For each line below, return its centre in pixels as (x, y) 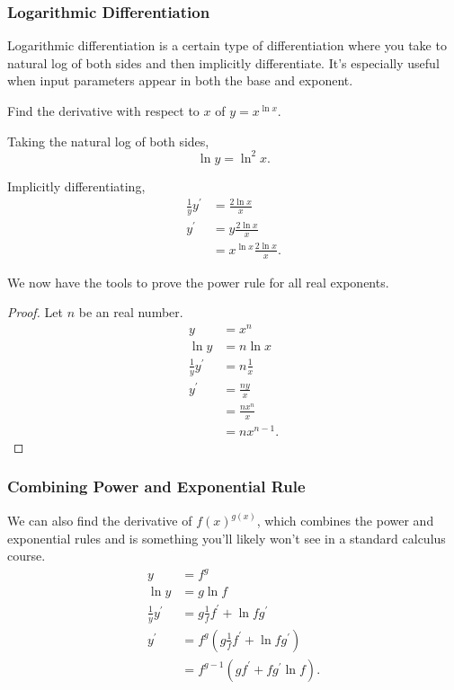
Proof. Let (35, 312)
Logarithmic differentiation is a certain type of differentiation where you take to (227, 45)
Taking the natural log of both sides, (108, 141)
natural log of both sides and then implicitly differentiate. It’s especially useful (223, 62)
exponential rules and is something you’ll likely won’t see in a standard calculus (227, 538)
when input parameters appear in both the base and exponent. (180, 80)
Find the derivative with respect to (103, 111)
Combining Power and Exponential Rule (156, 487)
